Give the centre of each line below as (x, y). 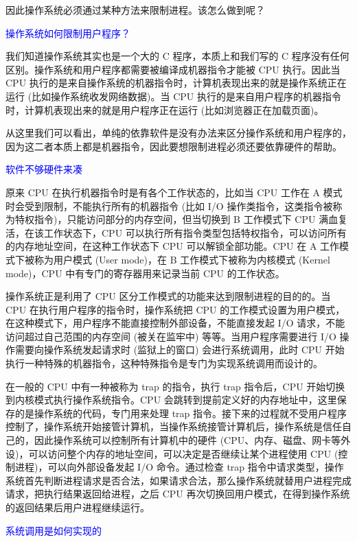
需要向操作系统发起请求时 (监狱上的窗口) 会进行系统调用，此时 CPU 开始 (180, 350)
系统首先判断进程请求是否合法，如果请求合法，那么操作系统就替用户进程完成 (178, 480)
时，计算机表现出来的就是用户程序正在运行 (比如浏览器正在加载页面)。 (165, 109)
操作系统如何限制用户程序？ (68, 33)
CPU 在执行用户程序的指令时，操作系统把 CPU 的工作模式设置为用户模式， (175, 309)
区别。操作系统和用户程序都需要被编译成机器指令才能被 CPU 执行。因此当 (173, 69)
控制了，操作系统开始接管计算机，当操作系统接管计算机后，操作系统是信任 (174, 426)
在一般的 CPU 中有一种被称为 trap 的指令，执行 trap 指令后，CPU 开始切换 (175, 386)
